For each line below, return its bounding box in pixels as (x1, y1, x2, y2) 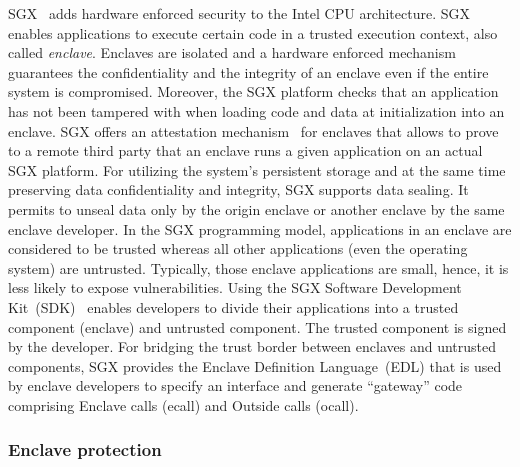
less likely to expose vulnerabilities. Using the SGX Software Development (8, 277, 462, 298)
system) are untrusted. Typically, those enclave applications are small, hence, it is (8, 257, 509, 278)
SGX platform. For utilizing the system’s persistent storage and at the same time (8, 159, 506, 180)
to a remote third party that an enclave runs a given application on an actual (8, 140, 483, 161)
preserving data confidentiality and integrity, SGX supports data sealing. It (8, 179, 469, 200)
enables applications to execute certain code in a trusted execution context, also (8, 22, 498, 43)
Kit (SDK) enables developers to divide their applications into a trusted (8, 296, 459, 317)
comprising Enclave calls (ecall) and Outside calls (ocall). (8, 394, 359, 415)
